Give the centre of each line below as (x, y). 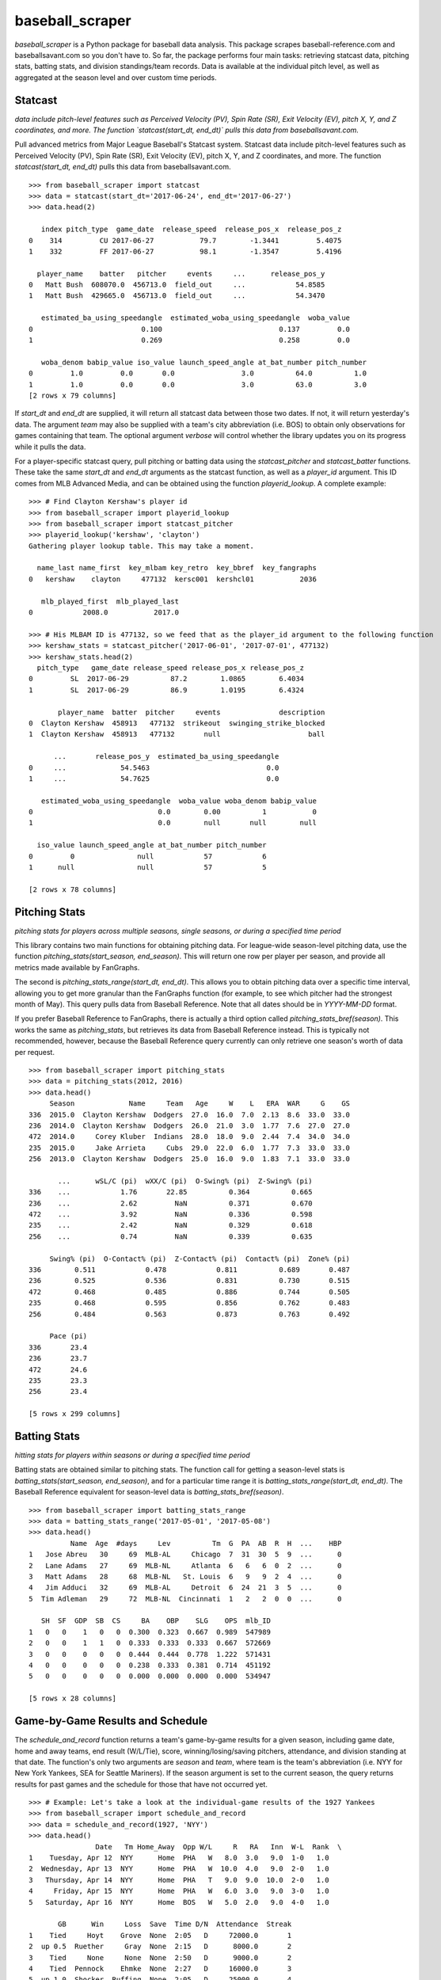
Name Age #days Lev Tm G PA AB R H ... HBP (206, 1543)
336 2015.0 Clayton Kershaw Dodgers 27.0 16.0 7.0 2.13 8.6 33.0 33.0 (190, 1114)
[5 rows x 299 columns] (75, 1414)
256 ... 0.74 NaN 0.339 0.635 (171, 1236)
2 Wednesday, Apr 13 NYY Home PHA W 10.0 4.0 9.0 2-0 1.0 (179, 1869)
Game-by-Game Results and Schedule (111, 1721)
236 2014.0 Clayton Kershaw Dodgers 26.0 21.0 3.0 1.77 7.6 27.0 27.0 (190, 1125)
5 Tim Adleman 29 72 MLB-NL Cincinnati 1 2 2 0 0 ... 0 (185, 1599)
